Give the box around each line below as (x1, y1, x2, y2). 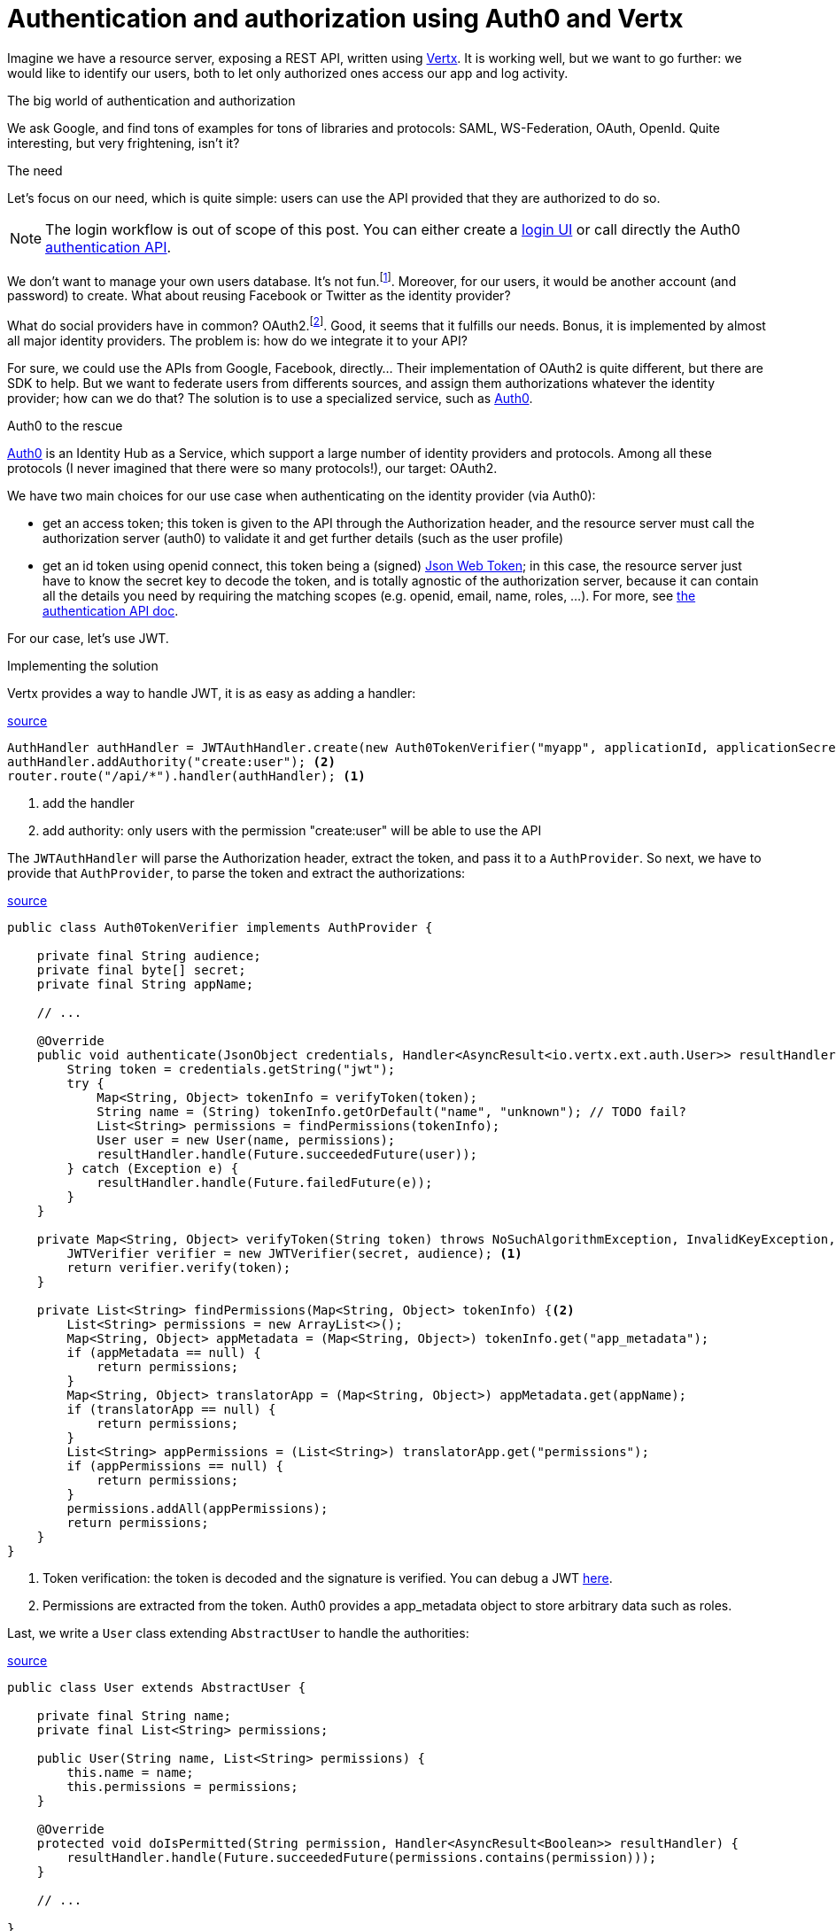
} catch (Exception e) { (66, 1161, 239, 1176)
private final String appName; (36, 977, 254, 992)
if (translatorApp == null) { (66, 1402, 276, 1417)
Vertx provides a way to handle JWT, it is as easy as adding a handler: (7, 686, 416, 702)
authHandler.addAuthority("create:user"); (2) (7, 755, 336, 770)
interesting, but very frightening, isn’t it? (7, 135, 240, 151)
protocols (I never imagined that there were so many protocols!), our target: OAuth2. (7, 461, 498, 477)
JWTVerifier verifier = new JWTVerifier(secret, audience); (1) (66, 1246, 522, 1261)
